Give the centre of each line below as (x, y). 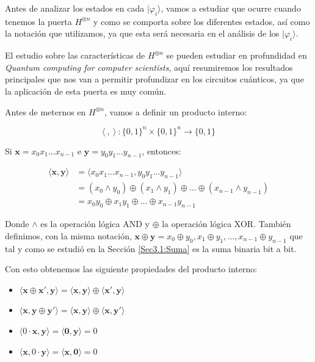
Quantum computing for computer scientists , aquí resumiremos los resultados (149, 67)
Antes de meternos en (45, 111)
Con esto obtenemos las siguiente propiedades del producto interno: (131, 269)
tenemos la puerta (38, 21)
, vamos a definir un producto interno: (176, 111)
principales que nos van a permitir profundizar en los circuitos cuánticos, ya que (154, 79)
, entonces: (161, 150)
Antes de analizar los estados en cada (75, 8)
